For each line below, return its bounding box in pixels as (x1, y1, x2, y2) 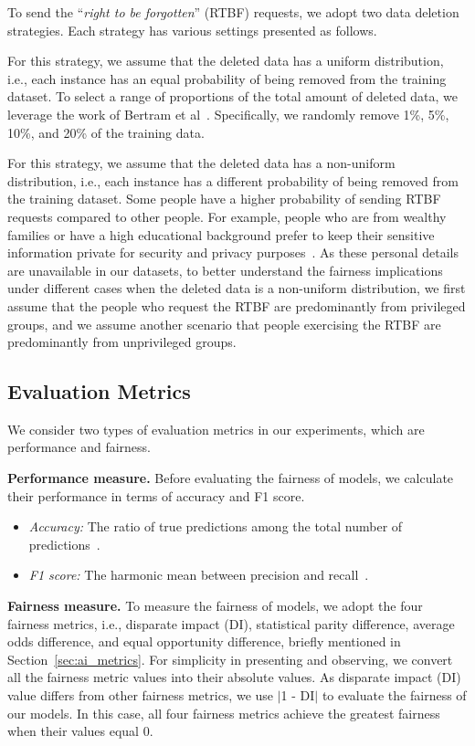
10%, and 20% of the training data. (7, 122, 205, 142)
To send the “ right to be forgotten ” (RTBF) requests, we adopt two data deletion (7, 3, 459, 21)
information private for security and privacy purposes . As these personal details (7, 243, 459, 262)
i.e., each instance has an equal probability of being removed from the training (7, 68, 447, 88)
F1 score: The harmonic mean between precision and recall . (28, 565, 369, 584)
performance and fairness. (7, 437, 152, 457)
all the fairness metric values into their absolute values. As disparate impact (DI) (7, 667, 461, 687)
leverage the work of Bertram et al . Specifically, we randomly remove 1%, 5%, (7, 104, 449, 123)
